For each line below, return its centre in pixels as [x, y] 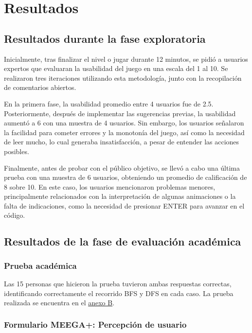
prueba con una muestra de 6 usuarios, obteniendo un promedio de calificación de [126, 177]
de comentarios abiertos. [40, 87]
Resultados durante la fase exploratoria [105, 38]
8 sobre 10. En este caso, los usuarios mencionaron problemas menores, [110, 186]
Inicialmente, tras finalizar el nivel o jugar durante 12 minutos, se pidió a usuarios [126, 59]
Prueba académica [40, 265]
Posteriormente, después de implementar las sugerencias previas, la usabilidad [120, 113]
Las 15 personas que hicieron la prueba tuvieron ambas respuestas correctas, [118, 284]
